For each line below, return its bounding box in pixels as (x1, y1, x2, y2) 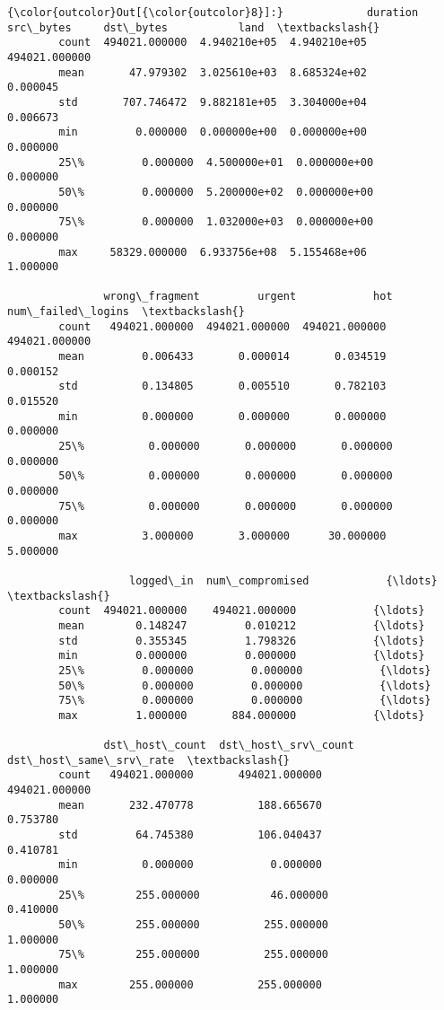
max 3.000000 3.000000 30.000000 (58, 529, 387, 542)
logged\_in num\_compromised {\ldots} (129, 574, 438, 587)
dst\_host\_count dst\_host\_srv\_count (103, 739, 354, 752)
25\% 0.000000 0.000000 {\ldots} (58, 663, 431, 677)
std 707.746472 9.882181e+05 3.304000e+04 (58, 95, 367, 109)
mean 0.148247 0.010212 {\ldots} (58, 619, 425, 632)
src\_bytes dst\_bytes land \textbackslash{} (7, 21, 380, 34)
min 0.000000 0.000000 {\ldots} (58, 649, 425, 663)
